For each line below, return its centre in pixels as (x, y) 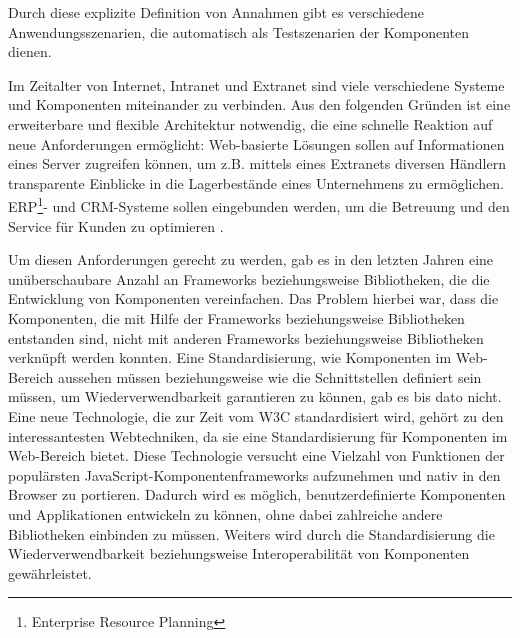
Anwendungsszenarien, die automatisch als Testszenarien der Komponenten (239, 31)
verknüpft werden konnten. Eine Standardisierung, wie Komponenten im (230, 357)
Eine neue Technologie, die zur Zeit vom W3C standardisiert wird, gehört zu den (256, 415)
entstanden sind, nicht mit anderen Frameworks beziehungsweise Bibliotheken (246, 337)
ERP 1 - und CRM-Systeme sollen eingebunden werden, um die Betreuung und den (259, 204)
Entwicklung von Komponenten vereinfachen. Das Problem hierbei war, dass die (253, 298)
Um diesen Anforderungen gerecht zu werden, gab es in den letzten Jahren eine (251, 259)
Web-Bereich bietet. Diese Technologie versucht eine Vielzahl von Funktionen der (256, 455)
